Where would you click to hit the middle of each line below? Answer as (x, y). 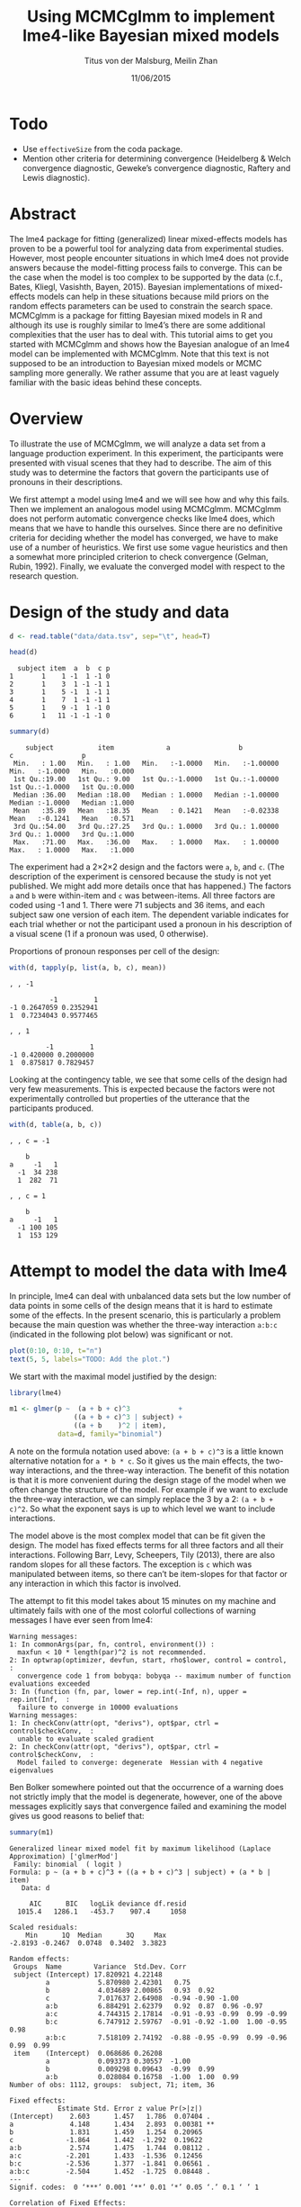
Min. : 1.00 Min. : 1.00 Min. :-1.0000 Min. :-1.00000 (146, 764)
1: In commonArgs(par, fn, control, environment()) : (112, 1644)
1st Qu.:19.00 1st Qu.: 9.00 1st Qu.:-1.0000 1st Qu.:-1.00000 (146, 779)
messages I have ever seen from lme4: (81, 1620)
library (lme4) (36, 1392)
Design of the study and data (120, 612)
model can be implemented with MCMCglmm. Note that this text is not (139, 354)
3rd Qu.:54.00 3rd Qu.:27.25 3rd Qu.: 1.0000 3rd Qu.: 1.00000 (146, 827)
